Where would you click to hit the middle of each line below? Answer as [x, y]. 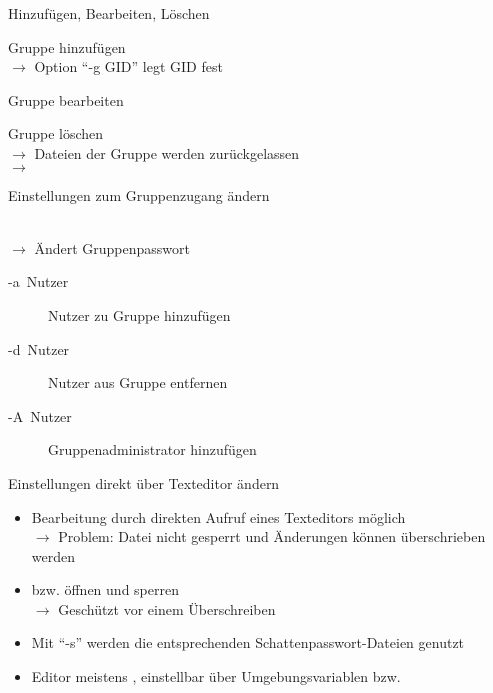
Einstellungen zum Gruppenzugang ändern [139, 194]
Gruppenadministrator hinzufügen [152, 449]
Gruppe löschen [56, 133]
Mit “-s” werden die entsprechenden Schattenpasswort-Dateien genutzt [248, 642]
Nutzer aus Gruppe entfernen [138, 382]
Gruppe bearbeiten [66, 99]
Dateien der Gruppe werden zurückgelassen [167, 152]
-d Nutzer [39, 348]
